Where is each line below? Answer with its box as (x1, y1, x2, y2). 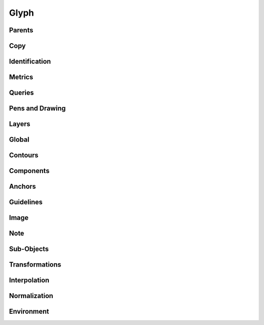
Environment (9, 307, 49, 316)
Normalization (9, 292, 53, 300)
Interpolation (9, 276, 50, 284)
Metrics (9, 73, 34, 81)
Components (9, 167, 50, 175)
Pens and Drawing (9, 104, 66, 113)
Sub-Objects (9, 245, 49, 253)
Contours (9, 151, 39, 159)
